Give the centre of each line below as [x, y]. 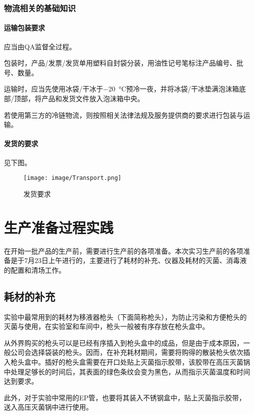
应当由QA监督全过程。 [40, 46]
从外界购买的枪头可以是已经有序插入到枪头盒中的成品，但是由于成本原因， [124, 342]
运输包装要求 [24, 28]
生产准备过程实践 [59, 227]
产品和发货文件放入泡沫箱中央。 [93, 98]
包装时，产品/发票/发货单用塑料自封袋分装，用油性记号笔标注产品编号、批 [124, 63]
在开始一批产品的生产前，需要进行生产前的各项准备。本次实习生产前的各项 [124, 251]
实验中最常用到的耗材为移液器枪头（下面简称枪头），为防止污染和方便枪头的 [125, 317]
